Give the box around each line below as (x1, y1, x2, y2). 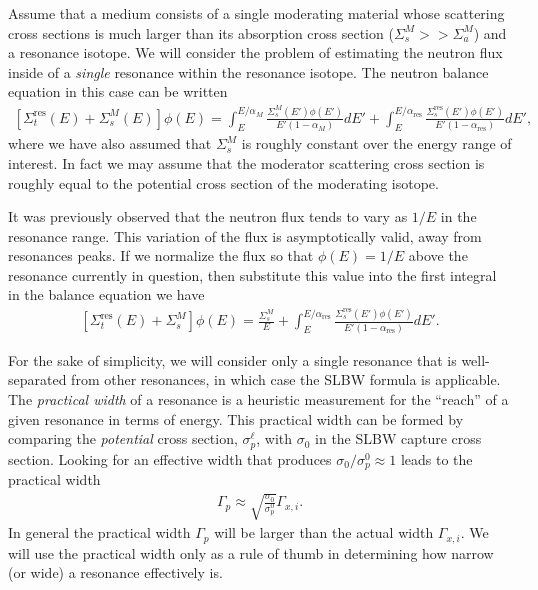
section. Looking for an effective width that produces (8, 448, 332, 469)
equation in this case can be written (8, 81, 228, 102)
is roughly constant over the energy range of (241, 133, 512, 154)
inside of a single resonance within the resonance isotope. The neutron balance (8, 61, 489, 82)
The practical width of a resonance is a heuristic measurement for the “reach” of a (8, 388, 509, 409)
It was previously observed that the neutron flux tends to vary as (8, 206, 408, 227)
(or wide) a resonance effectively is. (8, 562, 223, 583)
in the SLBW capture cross (315, 428, 482, 449)
